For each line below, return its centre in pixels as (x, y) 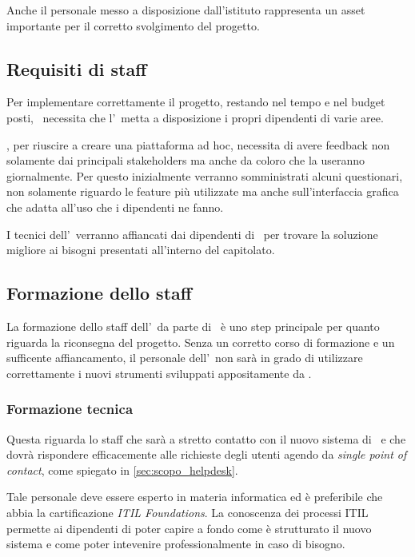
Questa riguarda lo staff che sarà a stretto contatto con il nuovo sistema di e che (206, 438)
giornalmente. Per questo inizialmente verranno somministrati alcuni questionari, (205, 175)
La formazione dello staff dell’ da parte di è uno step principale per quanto (193, 326)
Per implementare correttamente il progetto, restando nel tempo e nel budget (196, 102)
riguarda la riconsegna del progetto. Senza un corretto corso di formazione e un (201, 342)
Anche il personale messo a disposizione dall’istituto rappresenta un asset (186, 10)
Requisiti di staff (77, 68)
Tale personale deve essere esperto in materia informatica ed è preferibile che (195, 497)
